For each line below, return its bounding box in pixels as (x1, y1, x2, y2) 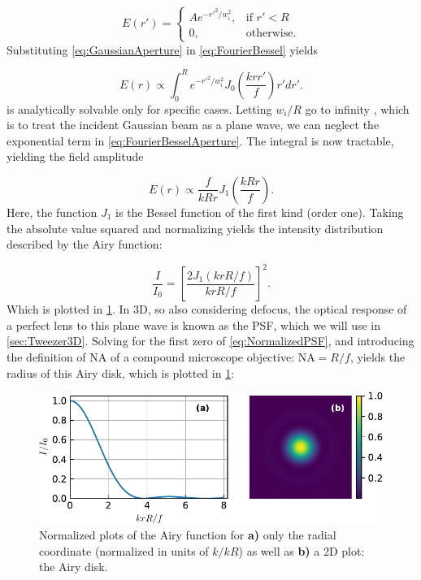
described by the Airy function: (7, 236, 163, 253)
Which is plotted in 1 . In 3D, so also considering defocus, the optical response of (7, 301, 407, 318)
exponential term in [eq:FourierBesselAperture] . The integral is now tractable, (7, 132, 394, 149)
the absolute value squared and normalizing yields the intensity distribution (7, 219, 384, 236)
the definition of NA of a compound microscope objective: (7, 348, 295, 365)
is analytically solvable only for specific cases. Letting (7, 100, 272, 117)
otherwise (245, 28, 293, 40)
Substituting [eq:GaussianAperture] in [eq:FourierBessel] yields (7, 41, 319, 58)
